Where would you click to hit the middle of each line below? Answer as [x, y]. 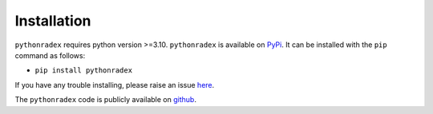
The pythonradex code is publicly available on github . [105, 100]
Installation [53, 21]
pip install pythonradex [83, 71]
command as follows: [50, 55]
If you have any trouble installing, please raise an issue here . [115, 85]
